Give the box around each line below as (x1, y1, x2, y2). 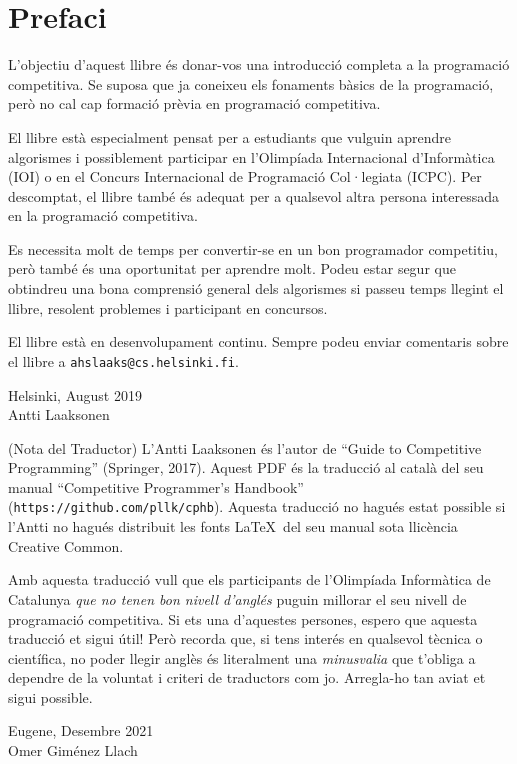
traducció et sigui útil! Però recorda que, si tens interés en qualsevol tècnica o (8, 628, 483, 649)
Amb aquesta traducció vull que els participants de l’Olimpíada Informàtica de (8, 569, 491, 590)
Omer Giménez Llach (8, 740, 138, 761)
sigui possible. (8, 686, 93, 707)
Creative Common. (8, 535, 124, 556)
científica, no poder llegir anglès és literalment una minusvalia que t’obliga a (8, 647, 476, 668)
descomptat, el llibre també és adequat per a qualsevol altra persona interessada (8, 185, 500, 206)
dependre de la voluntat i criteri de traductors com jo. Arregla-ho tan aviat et (8, 667, 486, 688)
